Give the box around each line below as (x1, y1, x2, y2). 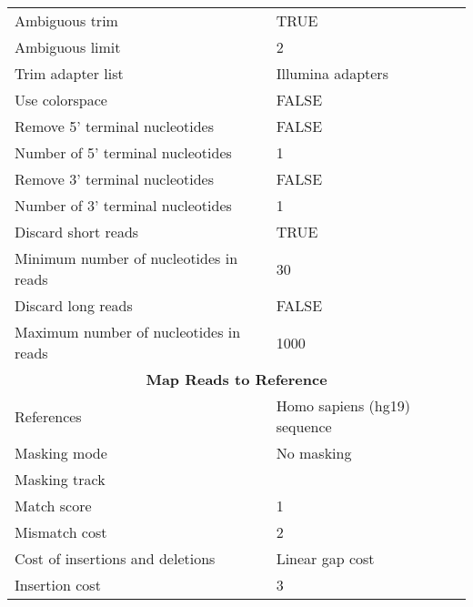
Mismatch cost (15, 521, 107, 542)
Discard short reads (15, 221, 139, 242)
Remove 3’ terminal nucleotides (15, 168, 214, 189)
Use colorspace (15, 89, 107, 110)
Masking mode (15, 442, 107, 463)
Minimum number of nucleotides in (15, 248, 238, 268)
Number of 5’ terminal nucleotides (15, 142, 232, 163)
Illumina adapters (276, 63, 388, 84)
